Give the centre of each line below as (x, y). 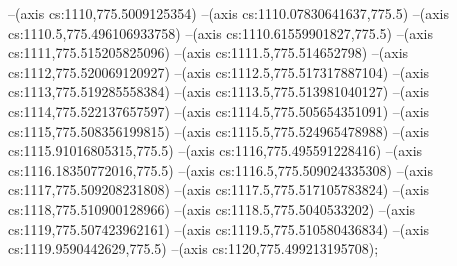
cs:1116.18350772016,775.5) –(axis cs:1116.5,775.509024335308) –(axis (220, 169)
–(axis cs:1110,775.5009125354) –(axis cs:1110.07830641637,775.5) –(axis (228, 13)
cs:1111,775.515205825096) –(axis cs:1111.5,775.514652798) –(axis (208, 52)
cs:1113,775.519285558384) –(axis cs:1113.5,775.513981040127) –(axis (219, 91)
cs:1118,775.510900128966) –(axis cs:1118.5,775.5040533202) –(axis (212, 208)
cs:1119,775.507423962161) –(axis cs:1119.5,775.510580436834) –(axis (219, 228)
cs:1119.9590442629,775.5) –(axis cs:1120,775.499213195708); (193, 248)
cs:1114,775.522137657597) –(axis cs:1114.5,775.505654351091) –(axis (219, 110)
